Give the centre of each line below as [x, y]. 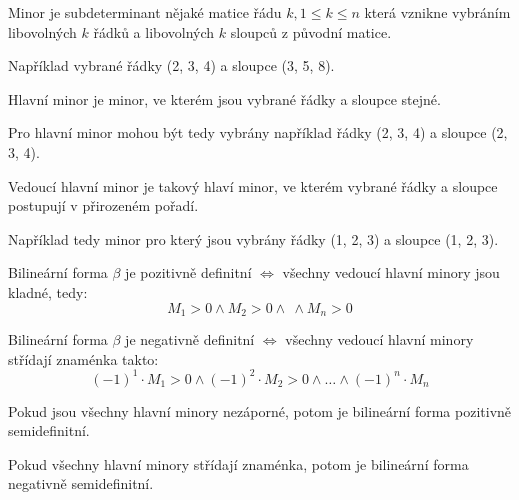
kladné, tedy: [48, 291]
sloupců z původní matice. [311, 31]
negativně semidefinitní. [81, 483]
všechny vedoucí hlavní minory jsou [391, 272]
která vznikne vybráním [437, 12]
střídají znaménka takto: [83, 358]
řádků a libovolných [154, 31]
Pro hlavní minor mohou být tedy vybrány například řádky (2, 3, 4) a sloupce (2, [258, 132]
